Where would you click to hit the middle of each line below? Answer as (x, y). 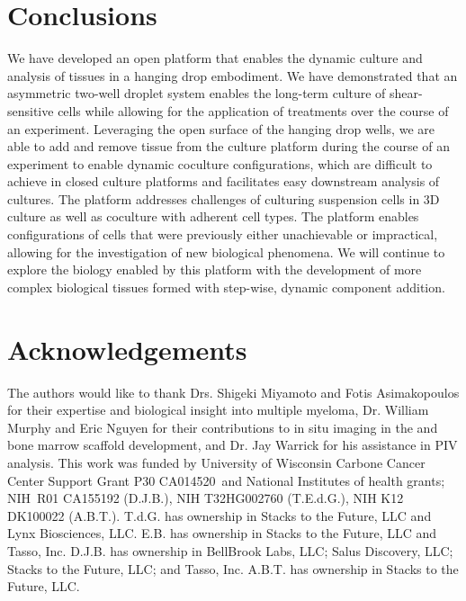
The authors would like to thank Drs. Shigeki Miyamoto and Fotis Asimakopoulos (233, 392)
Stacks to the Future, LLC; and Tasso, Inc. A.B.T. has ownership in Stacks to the (233, 568)
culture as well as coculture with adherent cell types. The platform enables (213, 216)
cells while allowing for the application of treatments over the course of (253, 110)
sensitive (31, 110)
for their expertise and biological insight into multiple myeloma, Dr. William (218, 410)
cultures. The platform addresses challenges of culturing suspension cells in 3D (224, 198)
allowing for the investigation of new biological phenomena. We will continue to (226, 251)
